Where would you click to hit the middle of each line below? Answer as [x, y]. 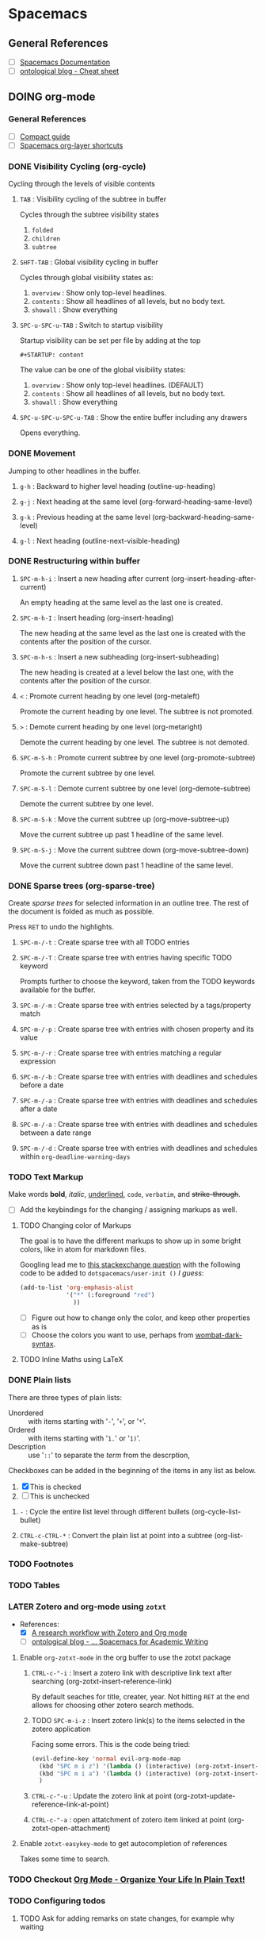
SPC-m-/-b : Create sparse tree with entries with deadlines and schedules [139, 1077]
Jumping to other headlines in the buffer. [74, 471]
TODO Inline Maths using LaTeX [71, 1360]
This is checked [55, 1487]
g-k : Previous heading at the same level [85, 517]
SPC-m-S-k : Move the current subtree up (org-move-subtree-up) [124, 819]
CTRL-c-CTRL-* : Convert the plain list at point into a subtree [116, 1535]
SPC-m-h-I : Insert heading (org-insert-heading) [97, 617]
